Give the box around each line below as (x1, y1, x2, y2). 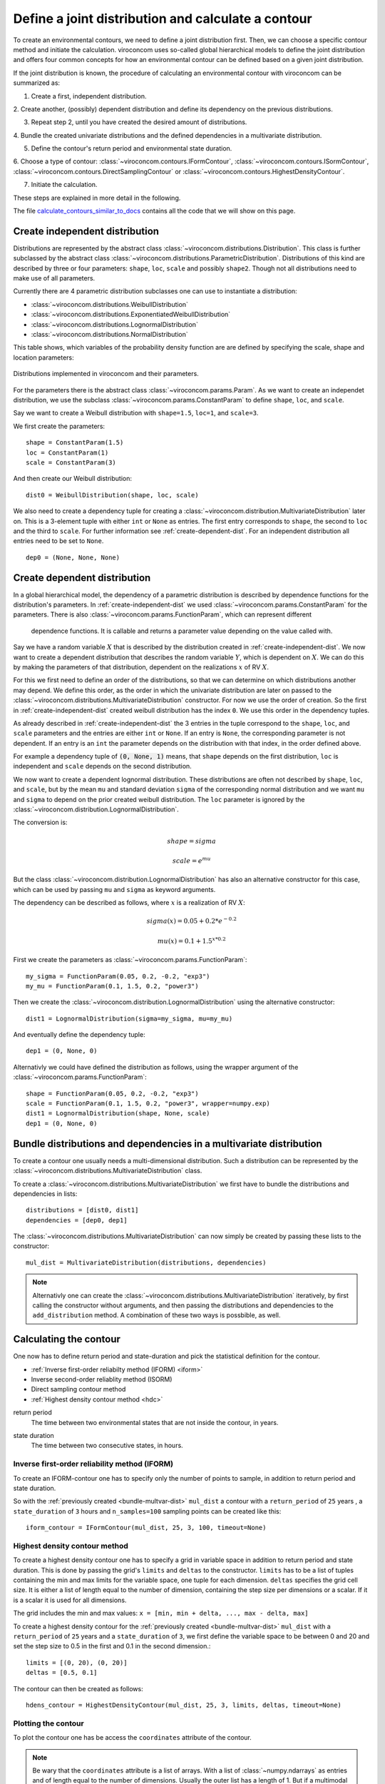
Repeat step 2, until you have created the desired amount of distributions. (31, 118, 247, 126)
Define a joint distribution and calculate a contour (13, 11, 313, 26)
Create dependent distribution (13, 572, 151, 584)
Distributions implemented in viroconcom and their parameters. (13, 370, 199, 378)
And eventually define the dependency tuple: (13, 1030, 145, 1039)
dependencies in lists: (13, 1189, 78, 1198)
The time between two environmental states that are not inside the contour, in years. (31, 1418, 279, 1426)
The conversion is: (13, 818, 68, 827)
